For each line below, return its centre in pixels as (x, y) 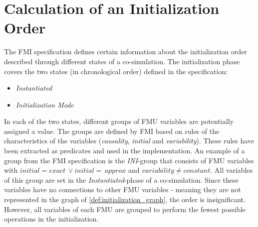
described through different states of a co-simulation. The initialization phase (122, 61)
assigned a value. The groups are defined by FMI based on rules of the (112, 131)
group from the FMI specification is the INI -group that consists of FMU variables (129, 160)
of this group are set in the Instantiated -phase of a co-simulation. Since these (121, 179)
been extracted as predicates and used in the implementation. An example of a (125, 151)
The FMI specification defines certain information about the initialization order (126, 52)
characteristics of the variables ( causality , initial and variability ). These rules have (129, 141)
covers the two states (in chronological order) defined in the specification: (116, 71)
